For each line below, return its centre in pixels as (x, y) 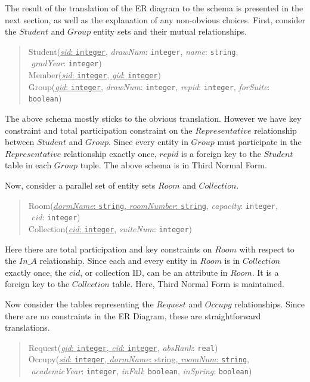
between (20, 142)
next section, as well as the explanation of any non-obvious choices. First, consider (155, 19)
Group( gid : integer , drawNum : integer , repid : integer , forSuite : (149, 86)
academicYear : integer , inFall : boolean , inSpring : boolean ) (142, 371)
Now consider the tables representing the (79, 304)
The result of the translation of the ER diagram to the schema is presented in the (154, 8)
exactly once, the (36, 272)
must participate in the (259, 142)
